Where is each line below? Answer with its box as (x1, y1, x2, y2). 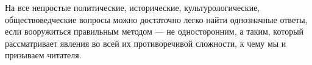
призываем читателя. (5, 49, 82, 61)
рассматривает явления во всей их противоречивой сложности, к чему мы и (5, 36, 286, 49)
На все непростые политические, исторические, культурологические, (5, 1, 260, 13)
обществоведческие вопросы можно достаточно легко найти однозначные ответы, (5, 13, 308, 26)
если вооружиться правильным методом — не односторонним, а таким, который (5, 25, 304, 38)
